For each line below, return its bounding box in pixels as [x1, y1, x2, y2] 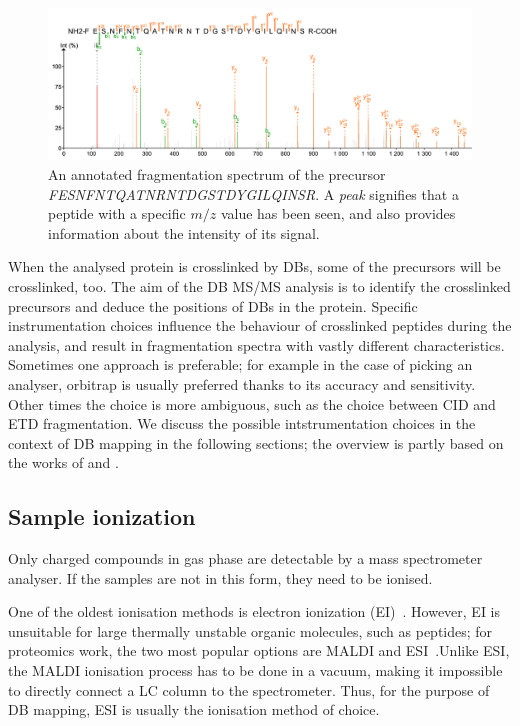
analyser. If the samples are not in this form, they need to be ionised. [8, 567, 433, 588]
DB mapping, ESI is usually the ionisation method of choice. [8, 699, 380, 720]
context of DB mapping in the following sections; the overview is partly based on [8, 432, 504, 453]
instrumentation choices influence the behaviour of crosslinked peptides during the [8, 315, 512, 336]
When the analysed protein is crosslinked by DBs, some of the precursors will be [8, 256, 501, 277]
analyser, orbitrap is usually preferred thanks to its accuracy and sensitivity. [8, 373, 476, 394]
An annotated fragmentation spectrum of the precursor [48, 163, 386, 184]
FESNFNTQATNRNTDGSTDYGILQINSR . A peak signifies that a [48, 183, 459, 204]
